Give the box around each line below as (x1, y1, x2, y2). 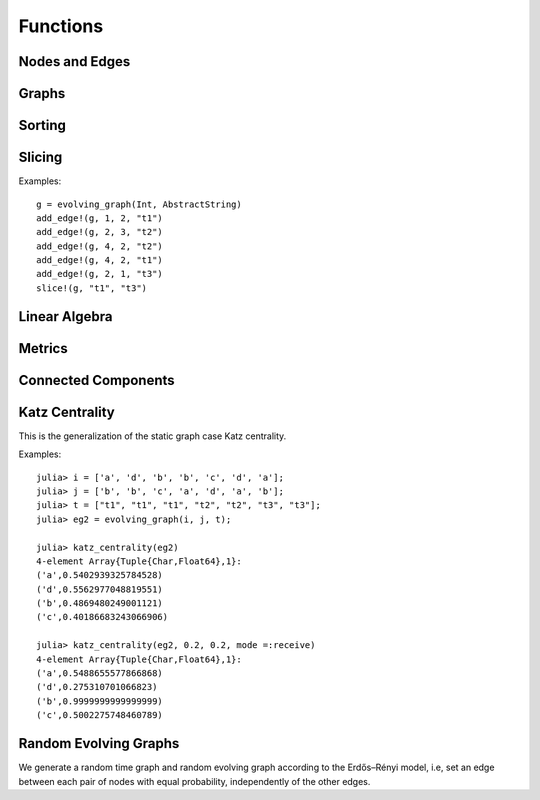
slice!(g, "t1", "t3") (36, 282, 148, 294)
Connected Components (18, 371, 175, 389)
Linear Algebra (18, 308, 113, 325)
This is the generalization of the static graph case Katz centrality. (18, 430, 287, 442)
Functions (18, 15, 104, 37)
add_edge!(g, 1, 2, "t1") (36, 212, 164, 224)
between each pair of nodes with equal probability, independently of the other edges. (18, 775, 371, 787)
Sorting (18, 117, 67, 134)
